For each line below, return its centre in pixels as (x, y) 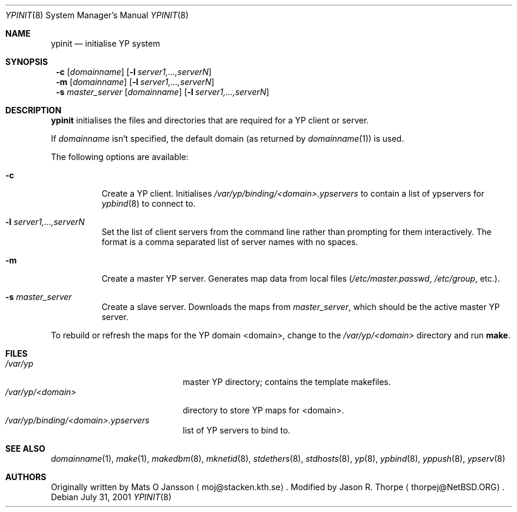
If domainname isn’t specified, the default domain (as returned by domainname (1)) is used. (228, 138)
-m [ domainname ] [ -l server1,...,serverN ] (135, 82)
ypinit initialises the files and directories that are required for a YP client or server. (210, 120)
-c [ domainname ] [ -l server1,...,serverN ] (134, 72)
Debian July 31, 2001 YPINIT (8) (111, 497)
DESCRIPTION (34, 110)
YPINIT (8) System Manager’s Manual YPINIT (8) (97, 15)
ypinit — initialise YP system (106, 43)
